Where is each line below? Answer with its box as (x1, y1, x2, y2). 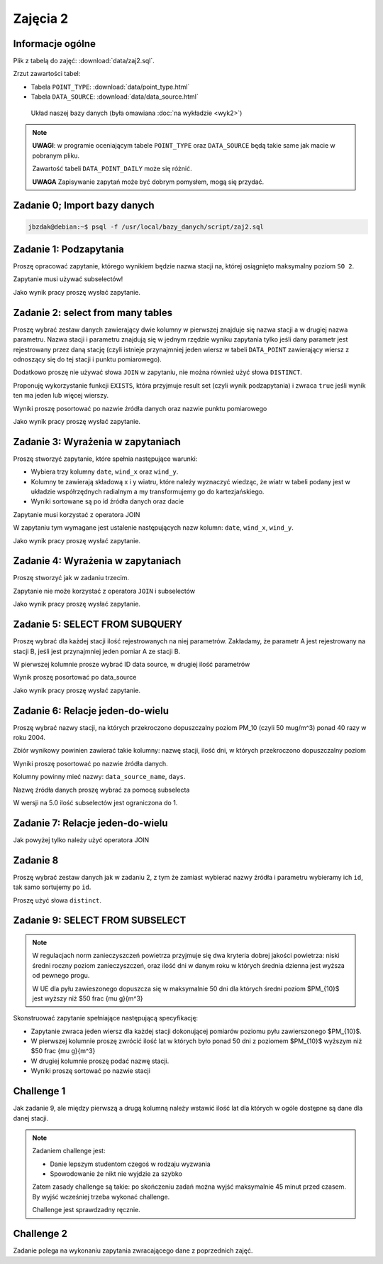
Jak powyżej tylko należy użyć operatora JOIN (13, 835, 150, 844)
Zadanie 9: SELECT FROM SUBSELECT (13, 915, 187, 927)
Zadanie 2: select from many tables (13, 306, 173, 319)
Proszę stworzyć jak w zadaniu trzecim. (13, 574, 130, 582)
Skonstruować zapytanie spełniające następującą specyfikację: (13, 1014, 199, 1023)
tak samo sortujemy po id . (13, 883, 91, 891)
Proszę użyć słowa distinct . (13, 895, 102, 905)
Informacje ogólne (13, 38, 96, 50)
